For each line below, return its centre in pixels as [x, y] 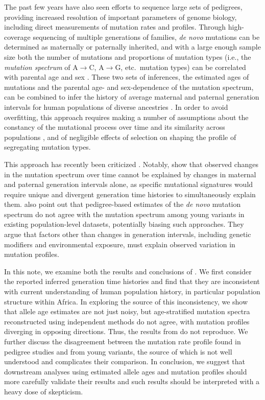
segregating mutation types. [47, 147]
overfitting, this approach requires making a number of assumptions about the [126, 117]
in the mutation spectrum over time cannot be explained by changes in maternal [130, 174]
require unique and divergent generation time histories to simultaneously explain [130, 194]
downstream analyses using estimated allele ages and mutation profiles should [126, 371]
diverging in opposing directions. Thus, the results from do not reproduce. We [126, 331]
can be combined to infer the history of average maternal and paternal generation [132, 97]
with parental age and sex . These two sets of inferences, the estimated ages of [127, 77]
